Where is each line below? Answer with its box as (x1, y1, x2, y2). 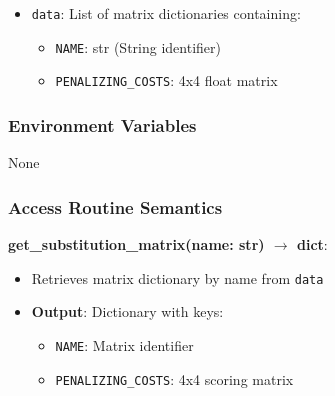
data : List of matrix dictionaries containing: (31, 3, 301, 23)
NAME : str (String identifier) (55, 36, 221, 57)
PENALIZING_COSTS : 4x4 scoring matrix (55, 368, 294, 389)
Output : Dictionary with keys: (31, 301, 224, 322)
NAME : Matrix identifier (55, 334, 194, 355)
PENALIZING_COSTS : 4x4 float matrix (55, 70, 278, 91)
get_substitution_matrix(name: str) (8, 234, 265, 254)
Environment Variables (8, 112, 197, 137)
